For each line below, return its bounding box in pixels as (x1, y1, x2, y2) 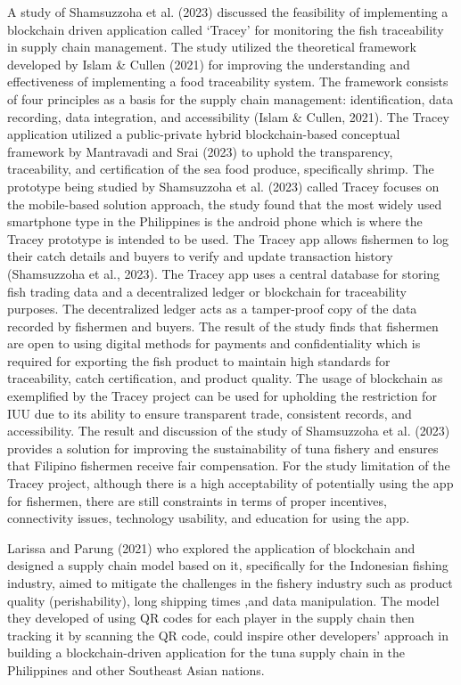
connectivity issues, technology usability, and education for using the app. (7, 509, 410, 527)
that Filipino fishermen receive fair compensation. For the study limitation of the (7, 456, 450, 475)
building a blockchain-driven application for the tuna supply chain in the (7, 643, 405, 662)
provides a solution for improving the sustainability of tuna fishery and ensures (7, 438, 439, 457)
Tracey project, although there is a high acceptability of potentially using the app (7, 474, 454, 493)
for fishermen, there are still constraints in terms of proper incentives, (7, 491, 387, 510)
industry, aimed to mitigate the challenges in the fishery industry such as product (7, 574, 453, 591)
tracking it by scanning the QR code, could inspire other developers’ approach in (7, 625, 449, 644)
